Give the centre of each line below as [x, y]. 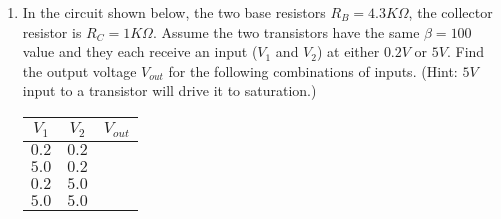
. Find [465, 51]
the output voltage [79, 70]
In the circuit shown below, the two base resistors [174, 12]
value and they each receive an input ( [140, 51]
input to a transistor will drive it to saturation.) [169, 90]
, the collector [450, 12]
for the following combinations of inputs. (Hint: [313, 70]
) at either [348, 51]
